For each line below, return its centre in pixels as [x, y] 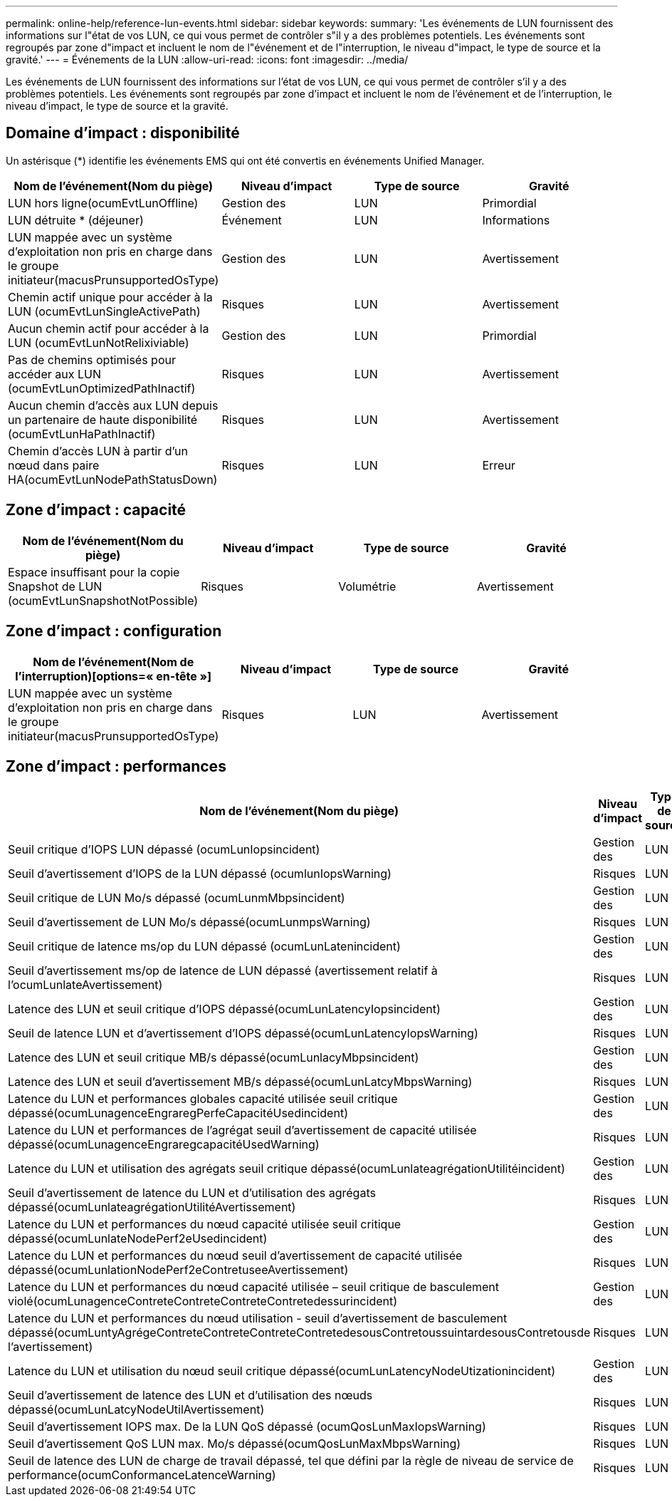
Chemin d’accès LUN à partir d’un [98, 451]
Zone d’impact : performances [116, 766]
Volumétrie [367, 586]
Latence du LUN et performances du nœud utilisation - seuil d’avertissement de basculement [258, 1319]
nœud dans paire [54, 465]
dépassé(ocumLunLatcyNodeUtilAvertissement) [136, 1410]
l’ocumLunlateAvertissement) [85, 985]
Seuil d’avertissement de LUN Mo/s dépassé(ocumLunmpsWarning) [189, 922]
